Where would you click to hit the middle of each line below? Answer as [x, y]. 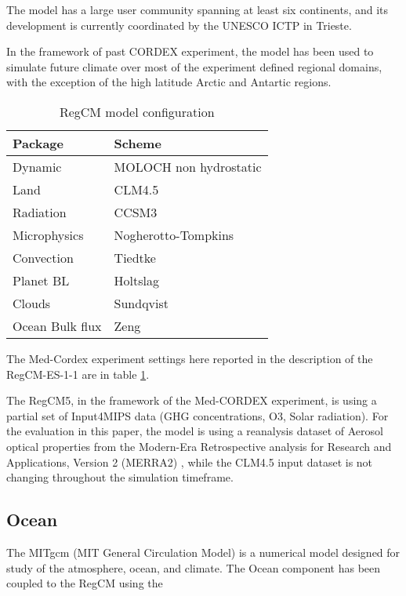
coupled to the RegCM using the [85, 583]
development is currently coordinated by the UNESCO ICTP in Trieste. [179, 25]
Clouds [32, 303]
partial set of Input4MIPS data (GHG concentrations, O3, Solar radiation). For [198, 415]
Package [38, 143]
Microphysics [48, 234]
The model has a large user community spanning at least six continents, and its [198, 9]
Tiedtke [135, 257]
